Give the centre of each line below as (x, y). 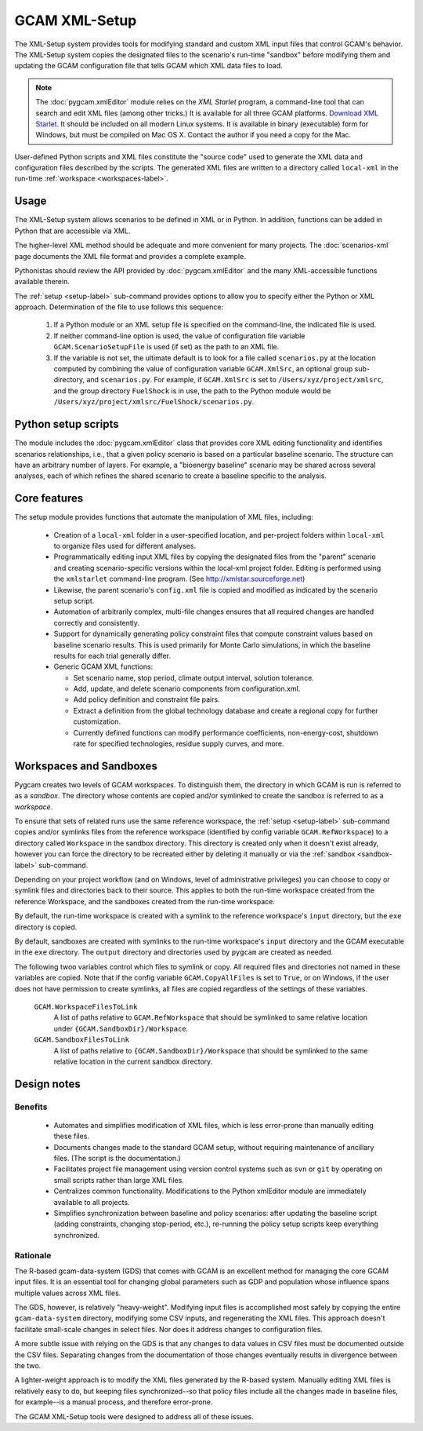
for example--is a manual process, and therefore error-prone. (114, 1402)
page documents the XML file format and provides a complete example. (130, 256)
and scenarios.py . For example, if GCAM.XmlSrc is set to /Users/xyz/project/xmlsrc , (235, 380)
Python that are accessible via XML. (72, 231)
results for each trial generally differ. (112, 655)
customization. (97, 721)
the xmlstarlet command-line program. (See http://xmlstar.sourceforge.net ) (179, 579)
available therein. (42, 282)
